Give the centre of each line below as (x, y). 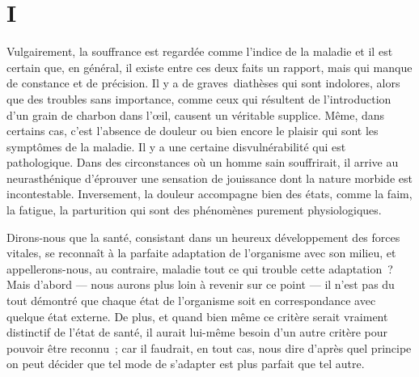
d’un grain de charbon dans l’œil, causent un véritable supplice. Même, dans (196, 114)
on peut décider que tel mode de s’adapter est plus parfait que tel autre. (186, 364)
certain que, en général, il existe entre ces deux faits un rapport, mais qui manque (209, 67)
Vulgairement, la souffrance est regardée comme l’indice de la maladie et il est (200, 51)
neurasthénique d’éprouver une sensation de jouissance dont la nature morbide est (209, 178)
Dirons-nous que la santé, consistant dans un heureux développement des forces (203, 237)
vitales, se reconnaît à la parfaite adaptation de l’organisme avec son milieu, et (201, 253)
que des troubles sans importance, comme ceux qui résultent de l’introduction (199, 98)
